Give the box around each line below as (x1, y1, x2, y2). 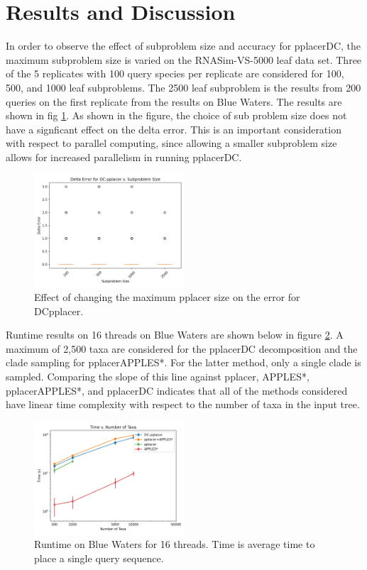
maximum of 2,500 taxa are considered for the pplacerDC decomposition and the (6, 341, 358, 356)
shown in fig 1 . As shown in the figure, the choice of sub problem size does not (6, 108, 347, 123)
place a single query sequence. (34, 551, 164, 565)
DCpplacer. (34, 303, 84, 318)
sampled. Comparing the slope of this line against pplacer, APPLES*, (6, 369, 310, 384)
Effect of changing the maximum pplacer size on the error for (34, 290, 300, 305)
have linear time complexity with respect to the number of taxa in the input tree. (6, 397, 360, 412)
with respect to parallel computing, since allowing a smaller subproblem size (6, 136, 337, 150)
